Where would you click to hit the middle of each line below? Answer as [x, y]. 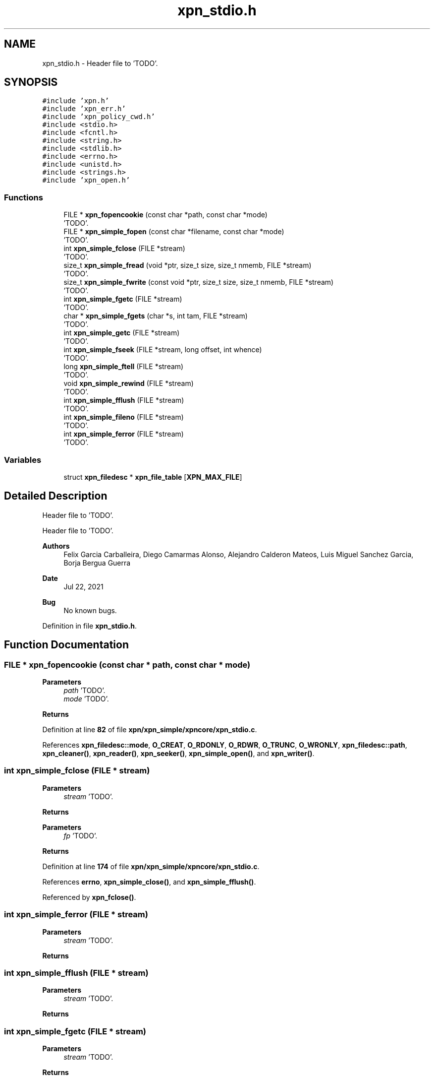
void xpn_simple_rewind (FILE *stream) [129, 383]
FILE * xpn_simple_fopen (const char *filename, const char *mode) [174, 232]
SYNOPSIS [31, 82]
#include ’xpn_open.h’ [86, 180]
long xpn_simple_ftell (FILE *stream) [124, 367]
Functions [24, 197]
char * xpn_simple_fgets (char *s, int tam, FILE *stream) [156, 316]
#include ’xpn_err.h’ [84, 109]
